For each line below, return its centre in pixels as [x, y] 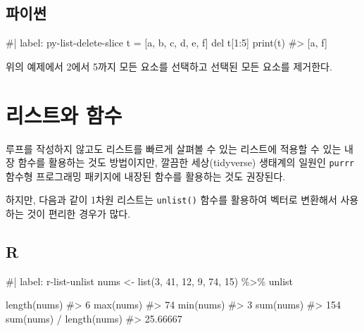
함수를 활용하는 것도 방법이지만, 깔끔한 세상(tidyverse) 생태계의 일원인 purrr [186, 162]
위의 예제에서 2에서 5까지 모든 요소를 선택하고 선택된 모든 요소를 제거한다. [169, 66]
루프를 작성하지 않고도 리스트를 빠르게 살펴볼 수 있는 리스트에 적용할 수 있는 [174, 148]
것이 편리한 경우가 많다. [79, 214]
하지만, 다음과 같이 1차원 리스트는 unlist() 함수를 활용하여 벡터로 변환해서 [171, 200]
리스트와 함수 [64, 114]
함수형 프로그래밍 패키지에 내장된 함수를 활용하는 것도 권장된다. [146, 176]
